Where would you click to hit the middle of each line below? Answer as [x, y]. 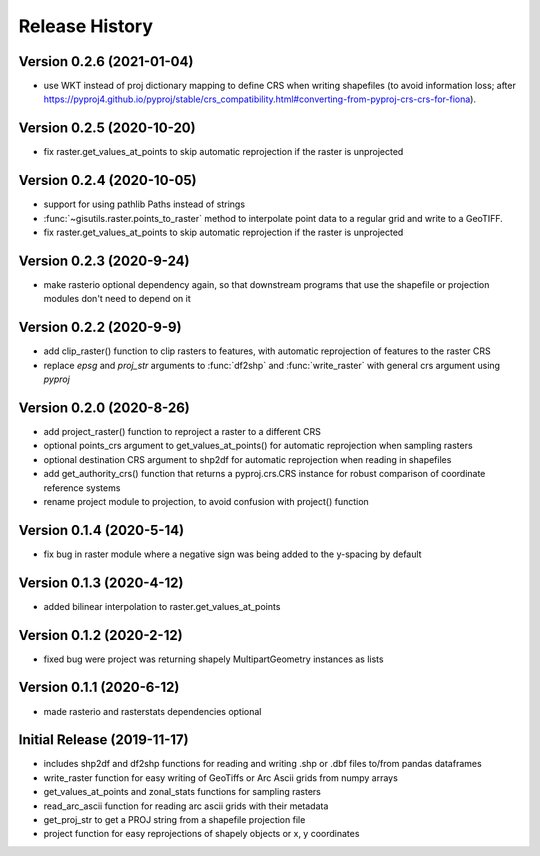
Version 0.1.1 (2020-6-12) [99, 687]
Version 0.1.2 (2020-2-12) [101, 635]
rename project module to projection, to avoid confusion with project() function [206, 501]
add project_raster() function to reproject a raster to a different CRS [182, 431]
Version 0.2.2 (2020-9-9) [100, 327]
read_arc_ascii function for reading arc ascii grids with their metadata [186, 806]
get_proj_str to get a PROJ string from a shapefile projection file [174, 819]
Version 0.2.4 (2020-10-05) [107, 180]
